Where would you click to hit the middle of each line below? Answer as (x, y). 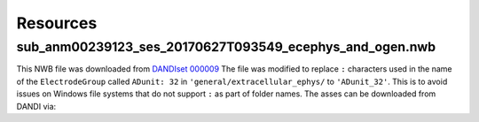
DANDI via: (36, 106)
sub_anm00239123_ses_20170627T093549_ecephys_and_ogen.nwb (226, 47)
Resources (57, 23)
